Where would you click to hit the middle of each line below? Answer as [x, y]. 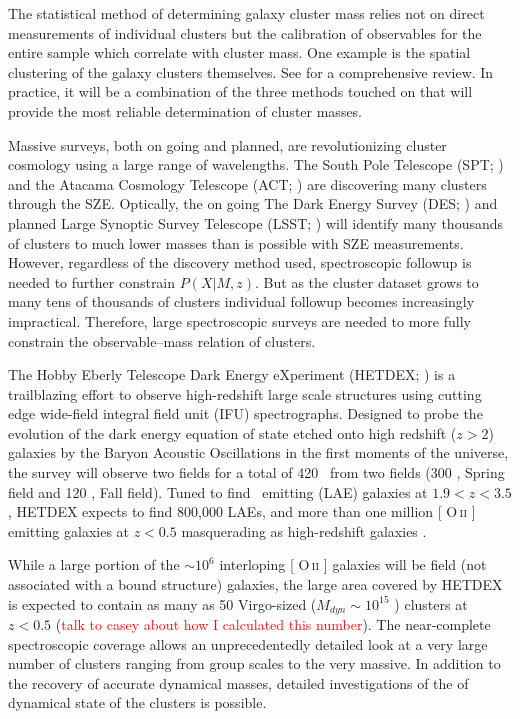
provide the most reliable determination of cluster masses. [185, 110]
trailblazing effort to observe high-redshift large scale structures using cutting [245, 393]
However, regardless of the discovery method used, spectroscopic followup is [240, 262]
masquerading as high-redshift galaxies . [304, 530]
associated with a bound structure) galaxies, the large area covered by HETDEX [255, 584]
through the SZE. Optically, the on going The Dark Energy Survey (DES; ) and [253, 203]
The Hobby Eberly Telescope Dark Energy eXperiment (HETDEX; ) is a [232, 374]
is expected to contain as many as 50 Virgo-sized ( [162, 603]
